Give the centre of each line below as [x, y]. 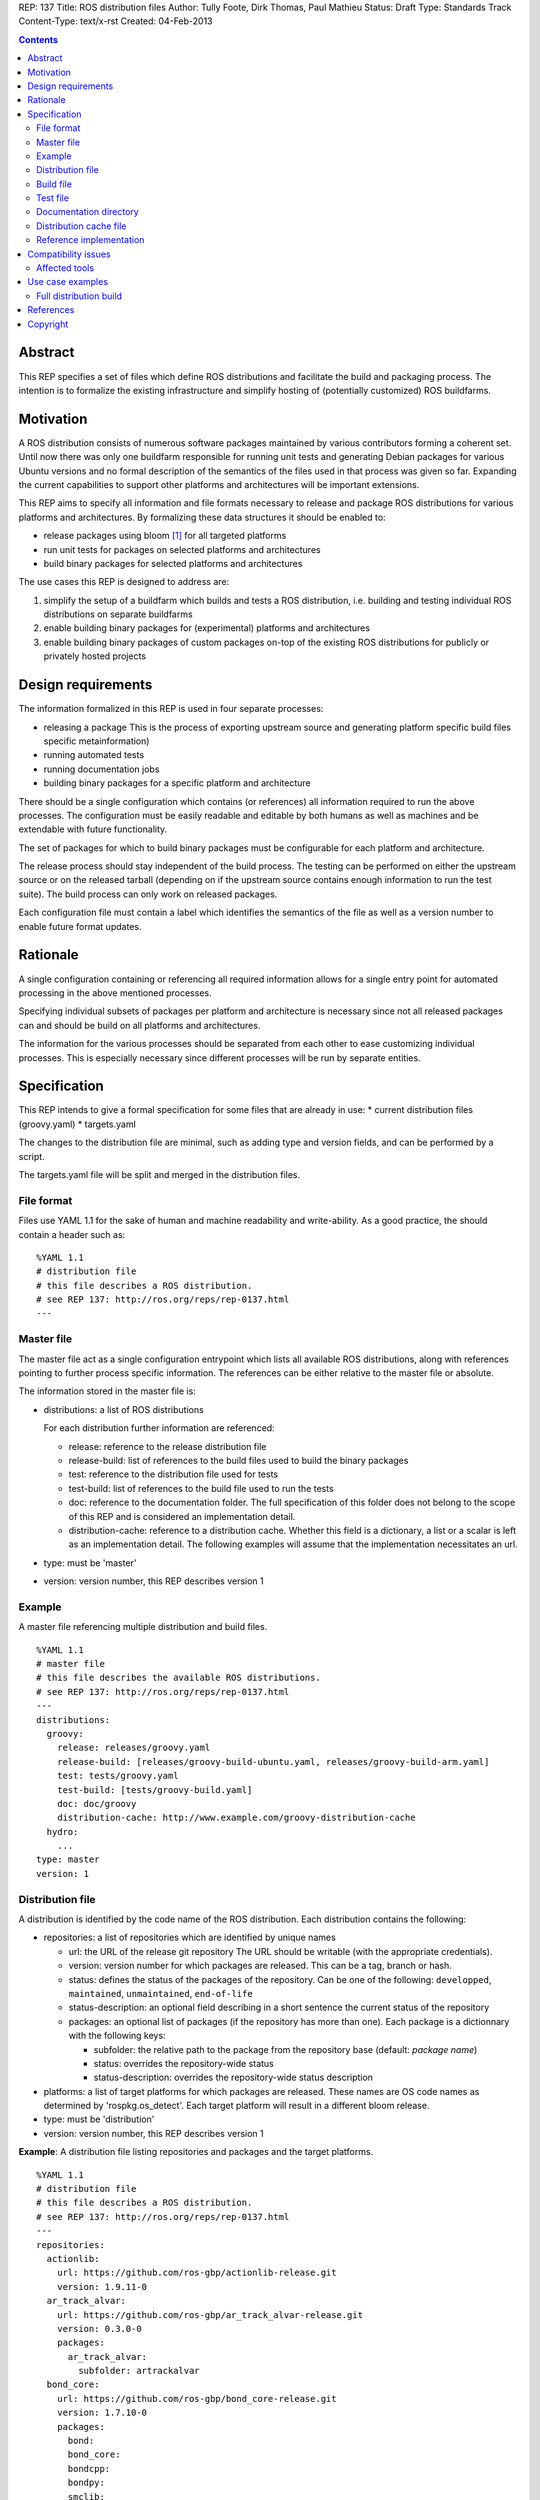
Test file [53, 198]
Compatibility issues [69, 254]
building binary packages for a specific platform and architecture [177, 783]
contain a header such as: [72, 1234]
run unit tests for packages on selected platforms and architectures [182, 549]
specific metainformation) [96, 741]
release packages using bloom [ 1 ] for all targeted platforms [165, 536]
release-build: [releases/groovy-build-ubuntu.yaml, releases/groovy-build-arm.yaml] [273, 1761]
